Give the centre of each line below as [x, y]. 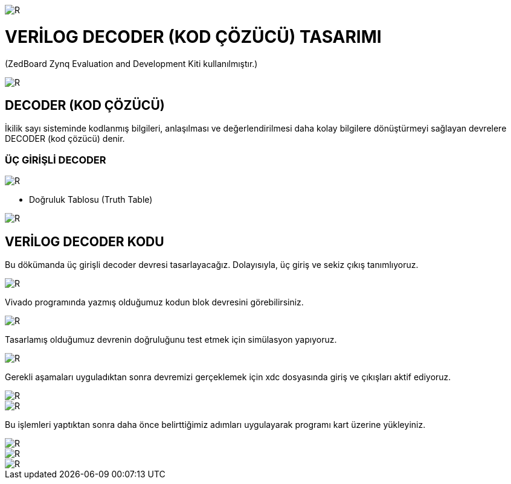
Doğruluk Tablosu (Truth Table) [91, 200]
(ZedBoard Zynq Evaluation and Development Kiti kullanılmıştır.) [131, 63]
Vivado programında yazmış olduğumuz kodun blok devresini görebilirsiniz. [154, 302]
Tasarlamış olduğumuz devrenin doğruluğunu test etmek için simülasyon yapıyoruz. [171, 339]
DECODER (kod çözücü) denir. [65, 139]
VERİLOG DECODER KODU [85, 241]
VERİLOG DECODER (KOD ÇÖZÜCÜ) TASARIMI [193, 37]
